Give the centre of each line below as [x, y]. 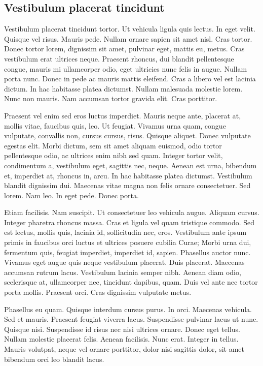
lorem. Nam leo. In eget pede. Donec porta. [71, 195]
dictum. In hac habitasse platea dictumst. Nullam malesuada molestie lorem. [123, 88]
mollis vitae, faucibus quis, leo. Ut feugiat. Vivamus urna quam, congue [115, 125]
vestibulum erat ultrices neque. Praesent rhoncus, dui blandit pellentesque [119, 58]
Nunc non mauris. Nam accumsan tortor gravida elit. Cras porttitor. [111, 98]
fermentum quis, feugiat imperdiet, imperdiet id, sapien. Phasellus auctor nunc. [127, 252]
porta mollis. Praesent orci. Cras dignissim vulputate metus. [98, 292]
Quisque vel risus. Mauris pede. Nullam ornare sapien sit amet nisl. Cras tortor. [128, 38]
